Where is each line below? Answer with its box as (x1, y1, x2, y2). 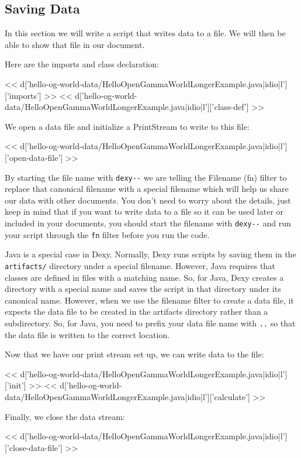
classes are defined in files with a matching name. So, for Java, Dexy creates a (5, 271, 284, 283)
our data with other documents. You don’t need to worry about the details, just (5, 194, 291, 206)
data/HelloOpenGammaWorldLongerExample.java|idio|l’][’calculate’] (5, 390, 250, 402)
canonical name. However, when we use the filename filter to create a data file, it (5, 294, 294, 306)
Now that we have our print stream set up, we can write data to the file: (5, 348, 264, 360)
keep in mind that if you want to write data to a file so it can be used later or (5, 205, 284, 218)
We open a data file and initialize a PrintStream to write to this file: (5, 120, 250, 132)
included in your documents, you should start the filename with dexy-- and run (5, 216, 291, 229)
